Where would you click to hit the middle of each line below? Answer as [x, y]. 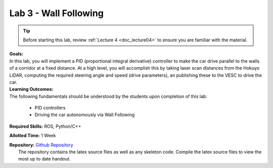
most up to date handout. [44, 159]
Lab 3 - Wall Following [56, 13]
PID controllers [50, 108]
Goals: [16, 54]
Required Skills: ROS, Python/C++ [45, 126]
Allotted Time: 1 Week [33, 136]
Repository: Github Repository [41, 145]
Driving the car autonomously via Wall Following [85, 115]
